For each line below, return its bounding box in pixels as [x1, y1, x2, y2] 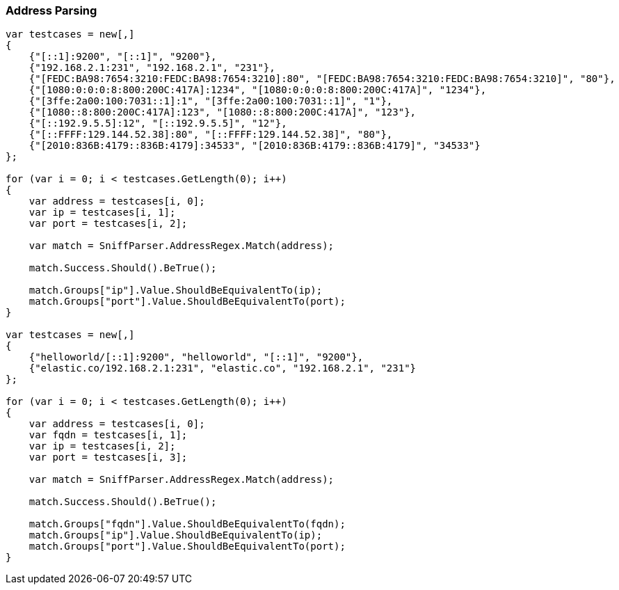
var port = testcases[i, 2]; [29, 218, 188, 230]
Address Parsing [6, 3, 97, 17]
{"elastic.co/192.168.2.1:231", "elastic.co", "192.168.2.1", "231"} [29, 362, 417, 374]
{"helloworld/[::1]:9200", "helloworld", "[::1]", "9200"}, [29, 351, 364, 363]
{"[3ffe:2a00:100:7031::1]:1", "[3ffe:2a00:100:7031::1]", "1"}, [29, 95, 393, 107]
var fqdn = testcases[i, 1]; [29, 429, 188, 441]
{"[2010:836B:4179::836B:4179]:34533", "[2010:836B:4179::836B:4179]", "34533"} [29, 140, 481, 152]
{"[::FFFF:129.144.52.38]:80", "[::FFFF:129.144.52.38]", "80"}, [29, 129, 393, 141]
